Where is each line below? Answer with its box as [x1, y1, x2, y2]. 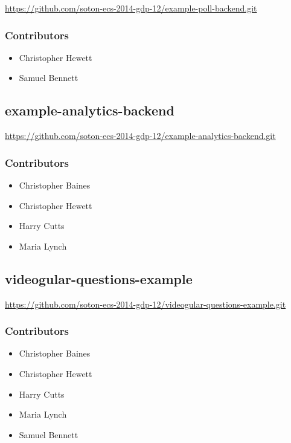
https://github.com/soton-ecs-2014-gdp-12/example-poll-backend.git [5, 2, 257, 14]
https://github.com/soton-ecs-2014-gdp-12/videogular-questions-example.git [5, 297, 286, 310]
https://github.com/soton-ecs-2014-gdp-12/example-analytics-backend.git [5, 129, 276, 142]
